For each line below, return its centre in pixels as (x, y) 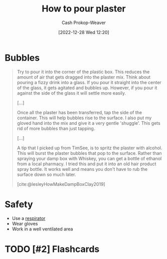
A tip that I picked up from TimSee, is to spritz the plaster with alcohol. (90, 148)
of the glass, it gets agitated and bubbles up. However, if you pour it (87, 88)
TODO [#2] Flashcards (52, 249)
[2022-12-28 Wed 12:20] (84, 32)
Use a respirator (29, 218)
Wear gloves (25, 223)
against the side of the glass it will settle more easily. (71, 93)
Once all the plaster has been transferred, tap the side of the (79, 112)
